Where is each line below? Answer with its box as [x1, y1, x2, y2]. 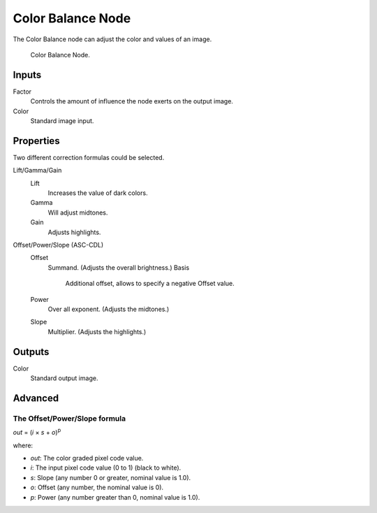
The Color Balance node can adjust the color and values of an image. [13, 35, 212, 43]
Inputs [13, 68, 42, 80]
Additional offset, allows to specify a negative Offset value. [65, 280, 235, 288]
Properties [13, 135, 60, 147]
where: [13, 441, 34, 449]
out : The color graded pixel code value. [30, 454, 144, 463]
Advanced [13, 392, 59, 404]
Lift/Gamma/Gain [13, 166, 62, 175]
